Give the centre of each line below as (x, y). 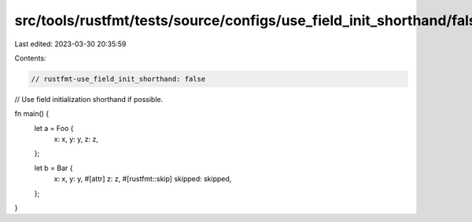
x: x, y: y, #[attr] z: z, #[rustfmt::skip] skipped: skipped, (143, 179)
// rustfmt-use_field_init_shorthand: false (118, 79)
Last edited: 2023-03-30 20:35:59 (70, 44)
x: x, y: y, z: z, (76, 139)
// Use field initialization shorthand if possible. (89, 99)
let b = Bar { (53, 168)
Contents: (30, 58)
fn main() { (32, 114)
